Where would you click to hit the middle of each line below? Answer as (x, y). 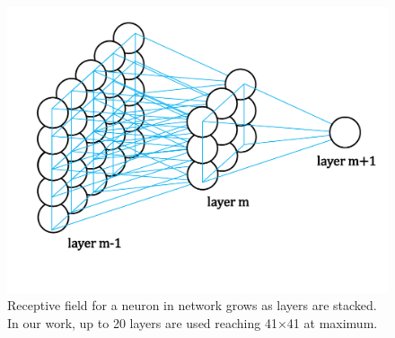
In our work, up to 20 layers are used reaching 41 (142, 322)
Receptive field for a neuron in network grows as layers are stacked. (192, 305)
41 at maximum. (332, 322)
